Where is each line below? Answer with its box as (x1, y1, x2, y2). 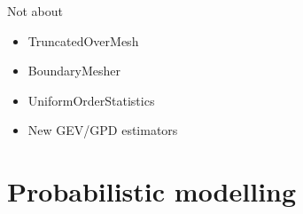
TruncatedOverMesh (27, 31, 139, 50)
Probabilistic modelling (7, 173, 297, 210)
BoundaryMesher (27, 61, 120, 80)
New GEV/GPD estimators (27, 121, 178, 139)
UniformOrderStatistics (27, 91, 155, 109)
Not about (7, 2, 64, 20)
